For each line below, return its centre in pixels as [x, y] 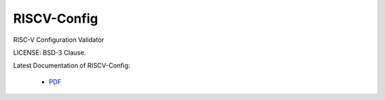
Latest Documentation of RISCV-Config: [72, 66]
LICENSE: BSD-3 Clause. [50, 52]
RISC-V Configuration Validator [59, 40]
